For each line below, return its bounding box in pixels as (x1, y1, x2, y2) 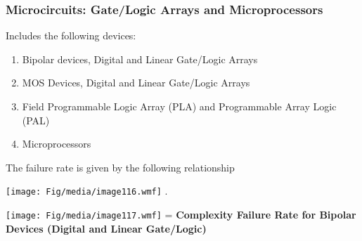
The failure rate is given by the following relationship (6, 159, 235, 174)
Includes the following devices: (6, 28, 136, 43)
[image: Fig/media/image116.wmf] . (6, 183, 168, 198)
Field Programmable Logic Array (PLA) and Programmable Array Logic (22, 99, 337, 113)
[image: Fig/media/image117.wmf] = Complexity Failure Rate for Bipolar (6, 207, 356, 222)
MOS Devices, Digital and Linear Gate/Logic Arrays (22, 75, 250, 90)
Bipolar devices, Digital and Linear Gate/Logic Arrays (22, 51, 258, 66)
